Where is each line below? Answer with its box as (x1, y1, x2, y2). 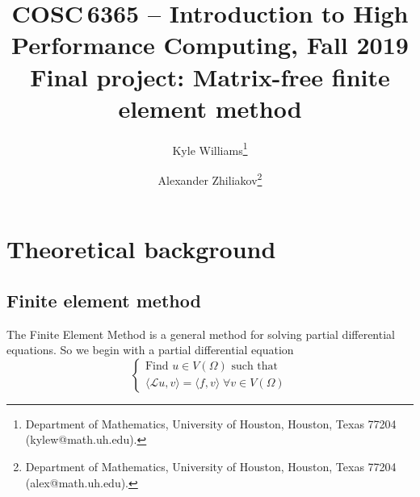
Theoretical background (6, 232, 276, 265)
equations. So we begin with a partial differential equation (6, 341, 294, 358)
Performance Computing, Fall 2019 (11, 28, 409, 61)
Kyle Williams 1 (172, 139, 248, 158)
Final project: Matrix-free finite (30, 60, 390, 93)
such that (231, 361, 279, 373)
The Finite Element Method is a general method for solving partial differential (6, 325, 395, 342)
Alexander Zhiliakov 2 (157, 169, 262, 188)
